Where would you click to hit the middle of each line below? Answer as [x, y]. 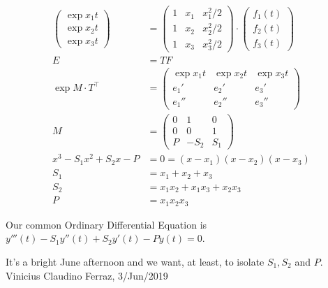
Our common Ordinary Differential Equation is [106, 224]
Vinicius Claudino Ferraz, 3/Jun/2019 [87, 275]
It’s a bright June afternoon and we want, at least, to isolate [135, 261]
